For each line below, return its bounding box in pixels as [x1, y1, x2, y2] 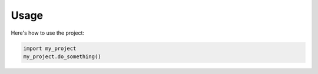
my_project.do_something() [23, 53, 101, 60]
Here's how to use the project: [11, 29, 85, 36]
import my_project [23, 45, 77, 52]
